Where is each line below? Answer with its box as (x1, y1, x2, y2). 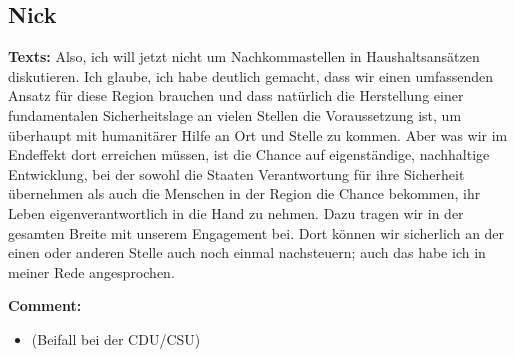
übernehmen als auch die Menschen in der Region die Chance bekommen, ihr (8, 183, 481, 204)
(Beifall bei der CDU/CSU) (31, 328, 201, 349)
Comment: (8, 295, 82, 316)
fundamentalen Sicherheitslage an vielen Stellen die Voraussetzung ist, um (8, 104, 462, 125)
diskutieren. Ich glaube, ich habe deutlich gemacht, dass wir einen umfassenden (8, 65, 494, 86)
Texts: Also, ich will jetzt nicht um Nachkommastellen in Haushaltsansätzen (8, 46, 480, 67)
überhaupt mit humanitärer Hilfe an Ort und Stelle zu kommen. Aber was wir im (8, 124, 508, 145)
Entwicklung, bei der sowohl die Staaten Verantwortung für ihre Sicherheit (8, 163, 465, 184)
